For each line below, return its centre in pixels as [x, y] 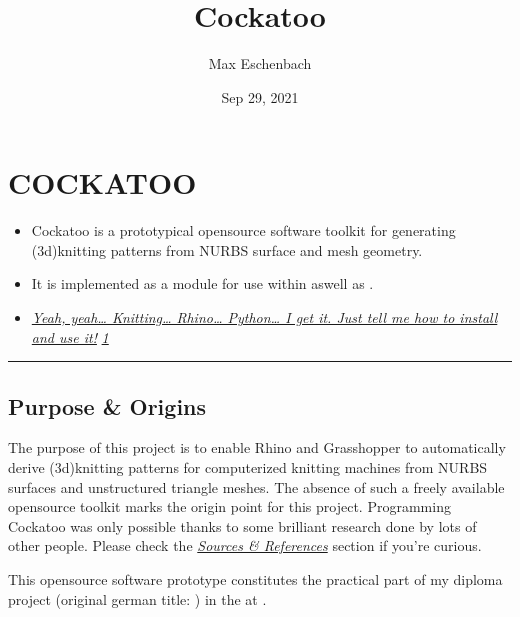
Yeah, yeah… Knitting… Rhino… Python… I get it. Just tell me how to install [264, 317]
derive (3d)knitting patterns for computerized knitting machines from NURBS [248, 467]
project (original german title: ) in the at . [137, 598]
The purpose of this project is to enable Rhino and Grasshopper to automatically [257, 447]
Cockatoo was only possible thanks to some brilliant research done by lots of [242, 525]
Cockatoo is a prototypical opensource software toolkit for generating [243, 230]
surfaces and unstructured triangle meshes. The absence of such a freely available [256, 486]
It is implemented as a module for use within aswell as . [202, 283]
